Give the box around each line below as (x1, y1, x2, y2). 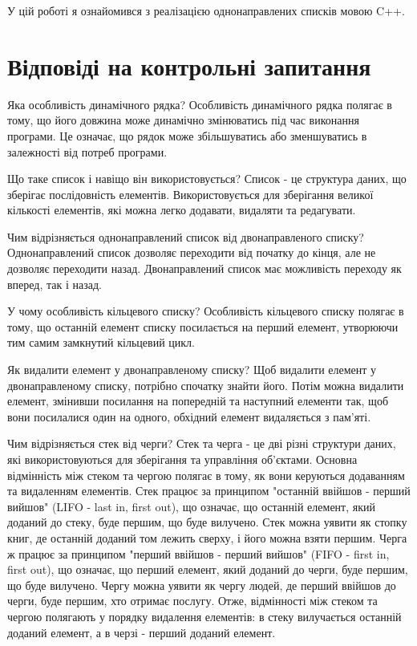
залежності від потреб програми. (7, 143, 168, 160)
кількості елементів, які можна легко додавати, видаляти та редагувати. (7, 201, 356, 218)
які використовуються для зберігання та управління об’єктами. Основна (7, 451, 358, 467)
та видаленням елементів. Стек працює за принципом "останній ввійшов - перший (7, 482, 411, 499)
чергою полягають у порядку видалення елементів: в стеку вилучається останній (7, 607, 402, 624)
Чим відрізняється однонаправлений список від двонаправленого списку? (7, 228, 364, 245)
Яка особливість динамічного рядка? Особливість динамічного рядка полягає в (7, 95, 392, 112)
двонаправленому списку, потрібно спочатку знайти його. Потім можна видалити (7, 376, 404, 393)
